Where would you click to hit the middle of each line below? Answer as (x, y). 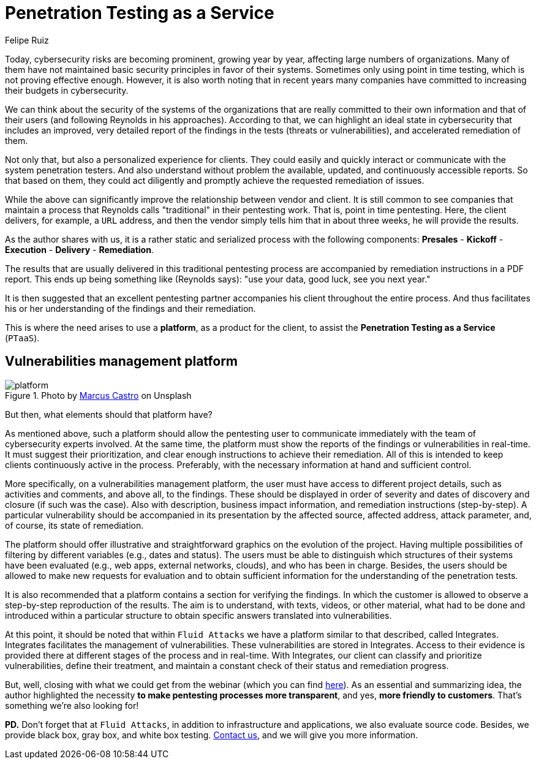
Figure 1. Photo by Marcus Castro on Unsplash (98, 395)
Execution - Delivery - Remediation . (79, 249)
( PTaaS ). (22, 338)
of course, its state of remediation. (74, 525)
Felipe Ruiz (27, 40)
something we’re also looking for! (72, 705)
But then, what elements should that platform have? (109, 414)
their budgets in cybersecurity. (67, 90)
